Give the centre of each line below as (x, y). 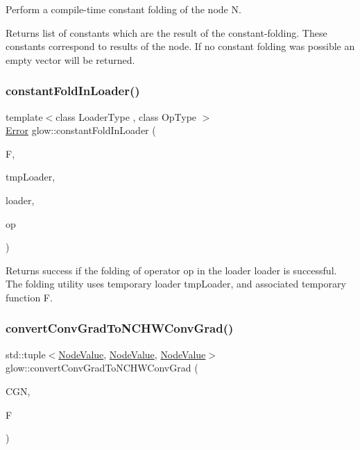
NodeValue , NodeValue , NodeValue (132, 354)
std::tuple (26, 354)
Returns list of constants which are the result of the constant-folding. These (166, 32)
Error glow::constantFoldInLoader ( (81, 130)
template (24, 116)
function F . (29, 297)
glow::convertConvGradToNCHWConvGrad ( (102, 368)
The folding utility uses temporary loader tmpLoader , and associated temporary (176, 284)
